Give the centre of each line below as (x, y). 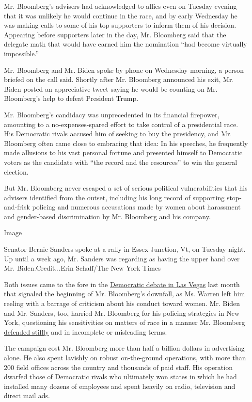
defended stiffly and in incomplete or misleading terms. (86, 331)
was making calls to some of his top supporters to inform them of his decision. (120, 25)
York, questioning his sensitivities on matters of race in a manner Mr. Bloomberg (125, 322)
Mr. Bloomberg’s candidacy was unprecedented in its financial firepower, (112, 114)
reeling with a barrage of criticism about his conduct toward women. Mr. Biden (122, 303)
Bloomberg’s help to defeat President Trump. (71, 98)
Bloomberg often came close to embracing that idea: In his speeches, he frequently (126, 143)
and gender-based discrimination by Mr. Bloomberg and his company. (107, 216)
